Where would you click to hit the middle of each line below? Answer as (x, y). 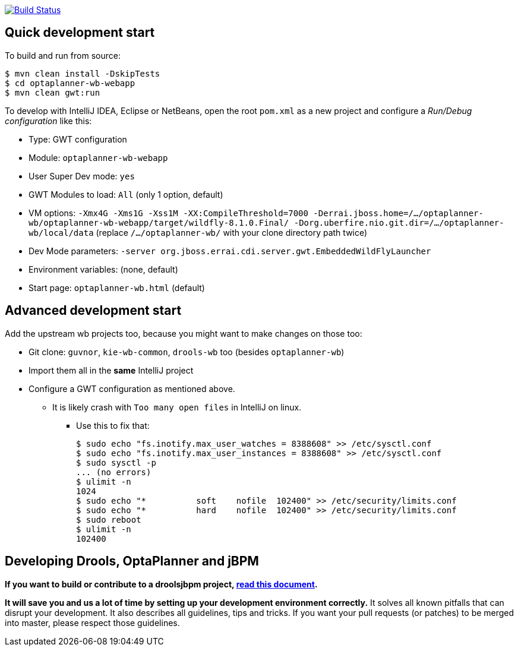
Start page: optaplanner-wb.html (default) (117, 287)
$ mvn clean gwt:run (53, 92)
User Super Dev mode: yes (82, 176)
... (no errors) (114, 472)
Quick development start (80, 33)
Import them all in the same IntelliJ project (111, 370)
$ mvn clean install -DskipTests (83, 73)
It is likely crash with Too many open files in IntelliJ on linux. (177, 407)
